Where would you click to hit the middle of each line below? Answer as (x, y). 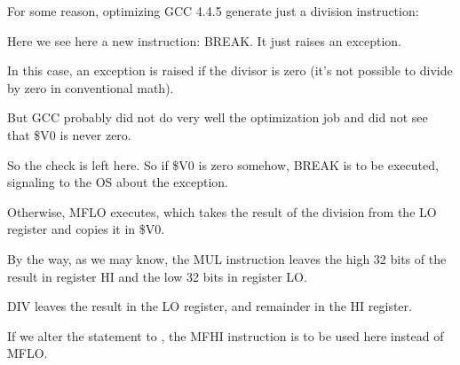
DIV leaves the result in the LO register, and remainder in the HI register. (210, 306)
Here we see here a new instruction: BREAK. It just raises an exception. (205, 40)
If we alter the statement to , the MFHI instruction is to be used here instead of (226, 335)
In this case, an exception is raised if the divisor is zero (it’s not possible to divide (230, 70)
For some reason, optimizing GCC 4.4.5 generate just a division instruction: (213, 11)
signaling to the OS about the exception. (118, 182)
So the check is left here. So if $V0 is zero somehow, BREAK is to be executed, (223, 164)
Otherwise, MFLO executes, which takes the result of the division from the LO (222, 211)
